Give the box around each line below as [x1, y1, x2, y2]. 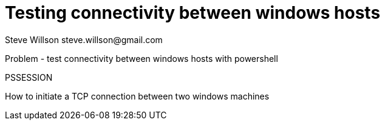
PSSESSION [5, 72, 53, 83]
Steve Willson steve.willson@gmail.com [5, 34, 163, 45]
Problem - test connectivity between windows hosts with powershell [5, 53, 278, 64]
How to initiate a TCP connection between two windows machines [5, 90, 270, 101]
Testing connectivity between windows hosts [5, 2, 381, 23]
